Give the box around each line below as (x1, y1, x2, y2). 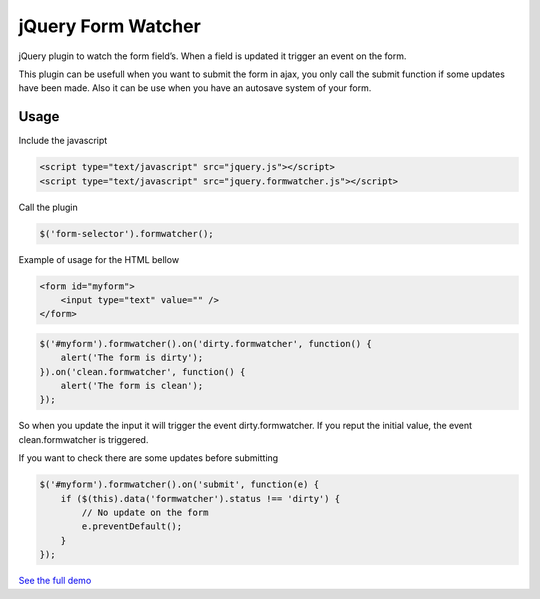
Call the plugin (18, 201, 79, 213)
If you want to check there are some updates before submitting (18, 452, 279, 464)
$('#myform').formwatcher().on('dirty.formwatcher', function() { (39, 338, 372, 349)
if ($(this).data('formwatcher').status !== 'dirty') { (60, 493, 341, 504)
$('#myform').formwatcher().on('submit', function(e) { (39, 479, 320, 490)
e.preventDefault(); (81, 521, 183, 532)
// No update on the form (81, 507, 209, 518)
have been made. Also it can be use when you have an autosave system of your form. (18, 82, 372, 94)
